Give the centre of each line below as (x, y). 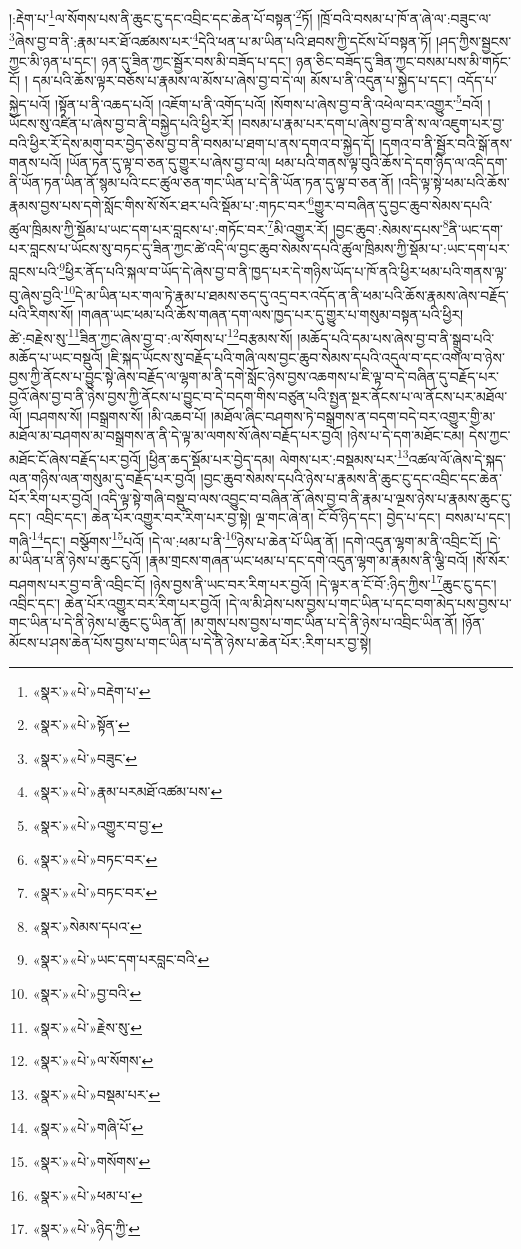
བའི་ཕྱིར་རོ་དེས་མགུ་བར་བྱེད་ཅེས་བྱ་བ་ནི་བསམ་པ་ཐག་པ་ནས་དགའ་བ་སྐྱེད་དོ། (192, 142)
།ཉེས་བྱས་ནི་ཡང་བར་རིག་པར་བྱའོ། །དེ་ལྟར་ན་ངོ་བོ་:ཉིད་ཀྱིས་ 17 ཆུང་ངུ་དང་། (323, 582)
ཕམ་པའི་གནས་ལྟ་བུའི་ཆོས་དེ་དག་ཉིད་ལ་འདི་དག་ (391, 162)
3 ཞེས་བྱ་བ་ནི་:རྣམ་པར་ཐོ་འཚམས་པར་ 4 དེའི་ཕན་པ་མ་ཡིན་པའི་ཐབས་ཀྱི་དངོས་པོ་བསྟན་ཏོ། (220, 39)
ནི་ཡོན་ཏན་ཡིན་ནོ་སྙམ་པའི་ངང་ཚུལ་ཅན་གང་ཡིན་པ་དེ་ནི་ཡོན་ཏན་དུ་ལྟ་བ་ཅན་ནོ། (201, 181)
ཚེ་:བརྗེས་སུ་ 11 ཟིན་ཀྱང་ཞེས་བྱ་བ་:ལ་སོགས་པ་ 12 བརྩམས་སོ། (151, 336)
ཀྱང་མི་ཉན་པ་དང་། (53, 60)
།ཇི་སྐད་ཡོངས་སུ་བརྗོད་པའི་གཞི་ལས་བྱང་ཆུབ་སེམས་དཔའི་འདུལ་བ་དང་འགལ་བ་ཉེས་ (306, 356)
